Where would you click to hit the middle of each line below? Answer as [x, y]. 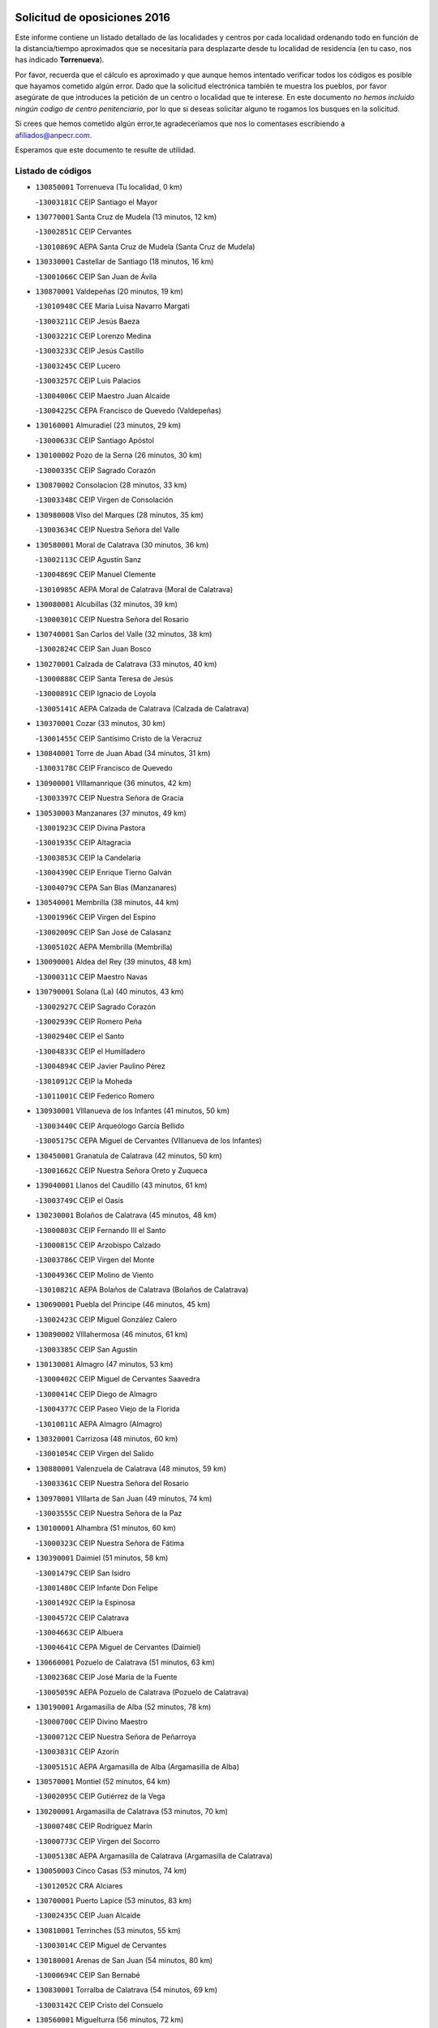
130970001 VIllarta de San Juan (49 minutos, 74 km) [124, 1498]
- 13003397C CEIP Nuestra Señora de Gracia [109, 798]
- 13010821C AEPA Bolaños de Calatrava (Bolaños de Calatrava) [142, 1290]
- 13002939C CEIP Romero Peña [88, 1021]
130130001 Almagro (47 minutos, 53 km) [104, 1364]
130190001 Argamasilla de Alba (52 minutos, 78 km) [123, 1707]
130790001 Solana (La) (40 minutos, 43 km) [109, 992]
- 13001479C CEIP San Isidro [83, 1573]
